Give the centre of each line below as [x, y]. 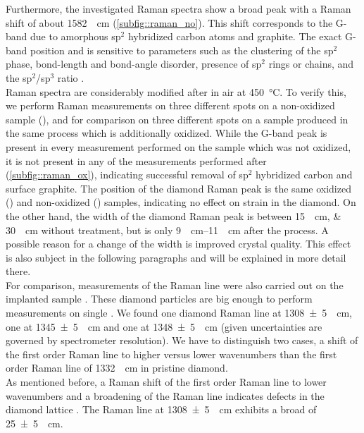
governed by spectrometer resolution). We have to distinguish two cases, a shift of [182, 340]
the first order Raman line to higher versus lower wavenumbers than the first [171, 354]
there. [18, 271]
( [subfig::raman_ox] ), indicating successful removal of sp [127, 175]
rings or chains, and [311, 64]
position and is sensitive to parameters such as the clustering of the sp [182, 50]
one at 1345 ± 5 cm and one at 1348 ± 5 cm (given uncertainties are [164, 326]
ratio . [71, 77]
